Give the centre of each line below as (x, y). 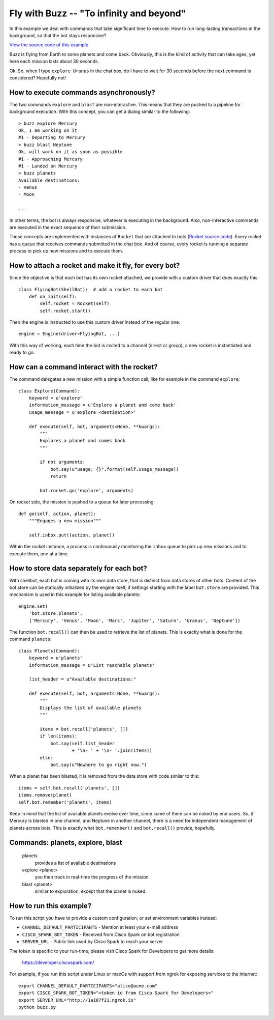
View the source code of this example (49, 45)
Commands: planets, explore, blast (66, 842)
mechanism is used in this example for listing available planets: (75, 594)
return (59, 476)
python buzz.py (37, 1007)
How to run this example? (50, 906)
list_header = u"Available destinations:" (82, 679)
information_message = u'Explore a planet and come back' (102, 405)
